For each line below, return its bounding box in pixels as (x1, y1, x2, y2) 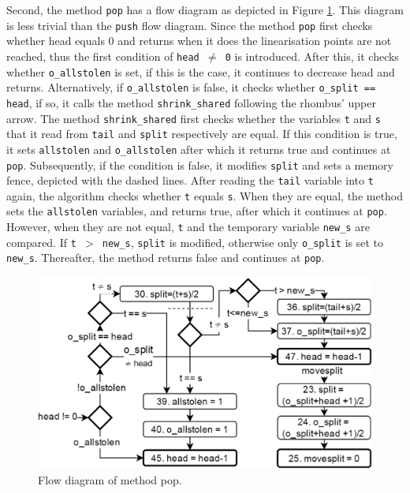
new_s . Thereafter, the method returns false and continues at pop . (6, 249, 325, 266)
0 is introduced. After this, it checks (225, 47, 399, 64)
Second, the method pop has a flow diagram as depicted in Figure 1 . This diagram (6, 2, 404, 17)
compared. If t (6, 233, 76, 250)
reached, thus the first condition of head (6, 47, 199, 64)
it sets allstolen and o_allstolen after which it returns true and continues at (6, 140, 391, 157)
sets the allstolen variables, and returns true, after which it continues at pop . (6, 203, 387, 219)
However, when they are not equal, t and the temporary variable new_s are (6, 218, 370, 235)
